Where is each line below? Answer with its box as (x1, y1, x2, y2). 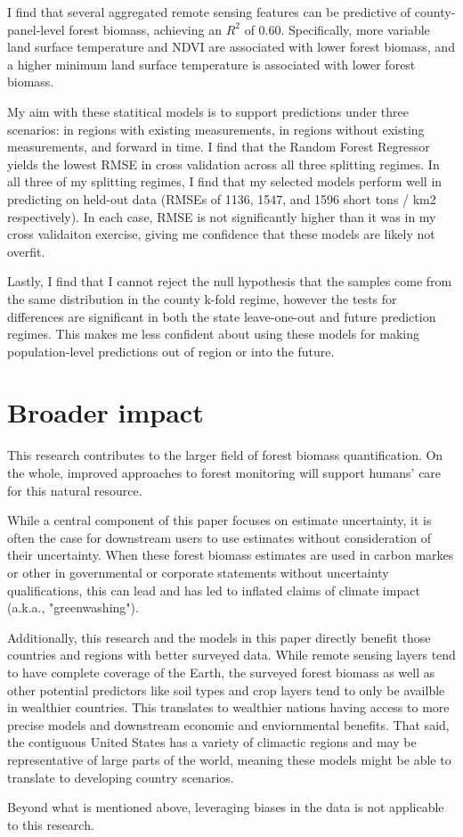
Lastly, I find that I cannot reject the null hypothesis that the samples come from (7, 272, 452, 291)
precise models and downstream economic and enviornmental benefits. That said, (7, 715, 450, 734)
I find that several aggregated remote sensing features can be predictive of (7, 3, 411, 21)
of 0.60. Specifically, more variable (244, 20, 430, 38)
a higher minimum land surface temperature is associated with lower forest (7, 54, 416, 73)
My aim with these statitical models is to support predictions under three (7, 102, 409, 120)
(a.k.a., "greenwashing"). (7, 598, 139, 617)
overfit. (7, 242, 45, 260)
